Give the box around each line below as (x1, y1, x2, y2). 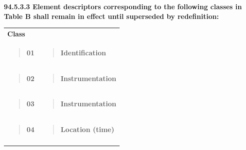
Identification (60, 47, 106, 57)
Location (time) (60, 124, 114, 134)
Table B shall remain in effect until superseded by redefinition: (4, 11, 219, 21)
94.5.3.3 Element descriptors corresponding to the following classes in (4, 1, 242, 11)
